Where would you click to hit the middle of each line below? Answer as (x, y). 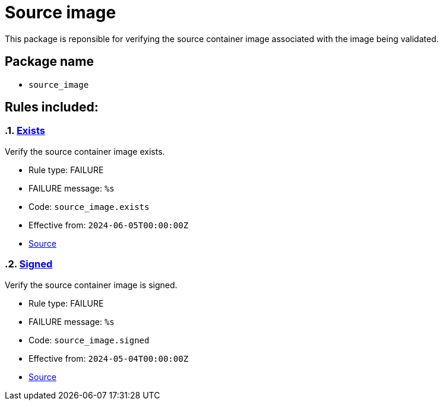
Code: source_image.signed (89, 340)
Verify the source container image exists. (85, 151)
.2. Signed (29, 264)
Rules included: (52, 107)
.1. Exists (25, 131)
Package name (49, 62)
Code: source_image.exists (89, 206)
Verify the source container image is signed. (91, 285)
